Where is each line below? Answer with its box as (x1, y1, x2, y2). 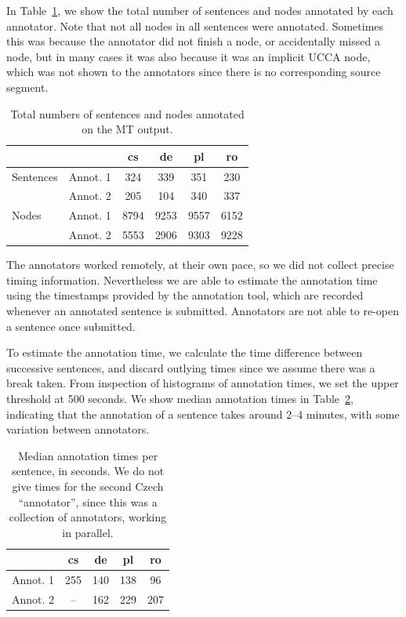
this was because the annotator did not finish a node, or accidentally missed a (6, 33, 380, 49)
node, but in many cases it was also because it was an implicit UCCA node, (6, 48, 371, 64)
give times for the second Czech (12, 477, 164, 494)
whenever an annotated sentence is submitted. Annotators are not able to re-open (6, 303, 399, 318)
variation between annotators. (6, 421, 150, 437)
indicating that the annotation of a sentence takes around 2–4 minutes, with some (6, 405, 400, 422)
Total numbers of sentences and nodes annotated (10, 105, 245, 122)
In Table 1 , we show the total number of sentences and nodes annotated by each (6, 2, 393, 18)
